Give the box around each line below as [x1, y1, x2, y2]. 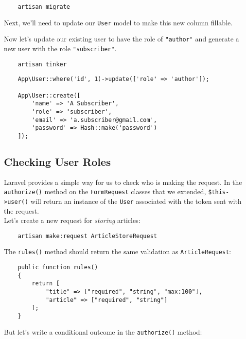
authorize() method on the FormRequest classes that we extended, [4, 186, 206, 197]
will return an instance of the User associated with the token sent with [30, 196, 242, 206]
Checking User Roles [4, 154, 111, 169]
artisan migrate [18, 3, 70, 10]
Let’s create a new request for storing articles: [4, 215, 141, 225]
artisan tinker [18, 60, 67, 68]
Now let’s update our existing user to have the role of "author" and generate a [4, 34, 239, 44]
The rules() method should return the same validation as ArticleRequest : [4, 246, 231, 257]
